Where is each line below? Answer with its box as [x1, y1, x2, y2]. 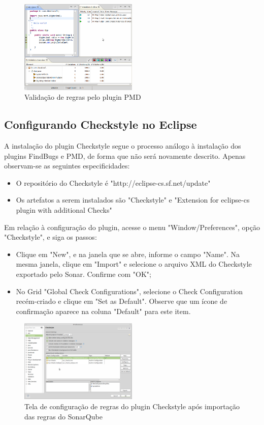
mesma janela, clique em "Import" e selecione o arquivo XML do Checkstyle [16, 259, 252, 269]
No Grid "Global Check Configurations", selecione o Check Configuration [16, 286, 243, 296]
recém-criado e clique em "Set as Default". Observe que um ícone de [16, 296, 227, 306]
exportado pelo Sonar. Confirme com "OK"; [16, 268, 151, 279]
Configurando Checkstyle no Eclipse [4, 117, 197, 132]
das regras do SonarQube [24, 411, 103, 421]
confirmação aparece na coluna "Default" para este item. [16, 305, 191, 316]
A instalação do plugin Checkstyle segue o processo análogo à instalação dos [4, 140, 241, 151]
